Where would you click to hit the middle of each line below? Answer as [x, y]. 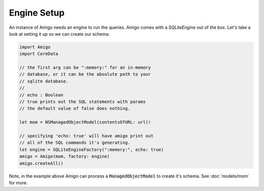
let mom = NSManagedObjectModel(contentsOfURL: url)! [85, 122]
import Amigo [35, 47]
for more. [18, 183]
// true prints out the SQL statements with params [83, 102]
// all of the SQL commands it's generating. [75, 143]
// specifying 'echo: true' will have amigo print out [86, 136]
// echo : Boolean [41, 95]
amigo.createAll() [41, 163]
